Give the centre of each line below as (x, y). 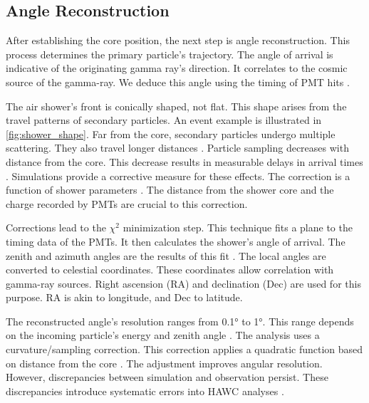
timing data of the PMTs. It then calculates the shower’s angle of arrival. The (176, 241)
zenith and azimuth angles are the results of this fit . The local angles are (166, 255)
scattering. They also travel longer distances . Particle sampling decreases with (177, 148)
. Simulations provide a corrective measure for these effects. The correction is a (178, 176)
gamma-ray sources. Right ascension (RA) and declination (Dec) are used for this (183, 283)
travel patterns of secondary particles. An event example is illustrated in (164, 120)
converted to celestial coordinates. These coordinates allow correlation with (170, 269)
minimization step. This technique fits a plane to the (238, 227)
